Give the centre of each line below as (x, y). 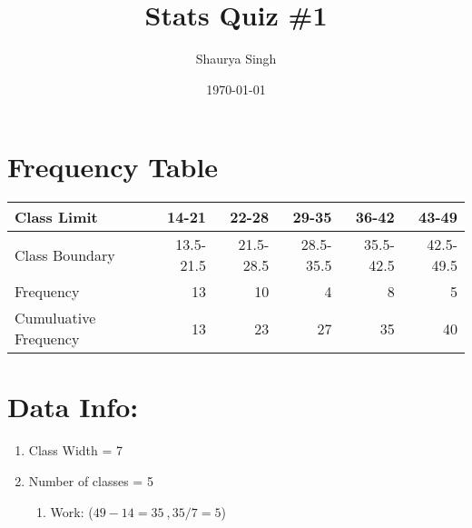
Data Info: (73, 407)
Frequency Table (113, 167)
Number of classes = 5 (91, 480)
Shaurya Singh (236, 59)
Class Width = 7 (76, 450)
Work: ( (72, 511)
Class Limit (56, 217)
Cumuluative (55, 318)
